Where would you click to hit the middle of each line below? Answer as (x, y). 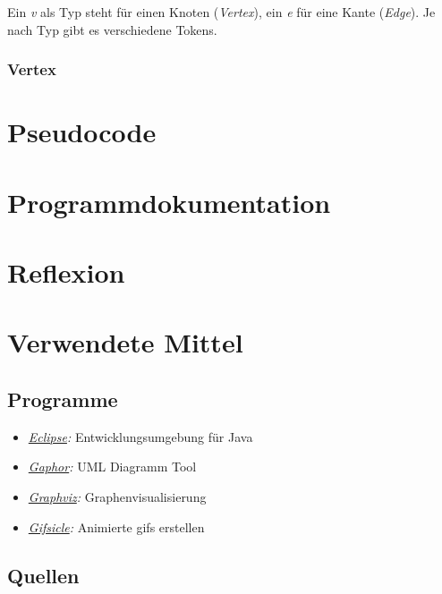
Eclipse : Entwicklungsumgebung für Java (140, 436)
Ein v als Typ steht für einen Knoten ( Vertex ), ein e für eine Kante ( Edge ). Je (221, 12)
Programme (63, 399)
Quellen (43, 575)
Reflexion (66, 272)
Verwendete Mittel (125, 342)
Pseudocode (82, 132)
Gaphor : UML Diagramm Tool (112, 467)
